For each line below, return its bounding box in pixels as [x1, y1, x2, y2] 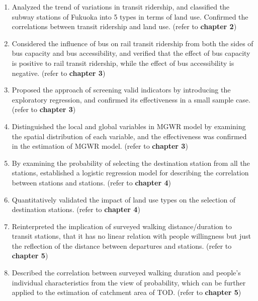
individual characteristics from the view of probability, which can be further [12, 277, 246, 287]
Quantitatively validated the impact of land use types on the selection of [12, 194, 236, 205]
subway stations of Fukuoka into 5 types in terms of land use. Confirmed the [12, 11, 248, 22]
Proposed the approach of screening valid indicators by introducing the [12, 84, 231, 95]
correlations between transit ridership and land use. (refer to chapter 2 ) [12, 21, 237, 32]
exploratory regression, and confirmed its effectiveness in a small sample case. [12, 94, 250, 105]
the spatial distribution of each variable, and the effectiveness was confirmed [12, 131, 247, 141]
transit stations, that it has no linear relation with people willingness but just [12, 231, 251, 241]
